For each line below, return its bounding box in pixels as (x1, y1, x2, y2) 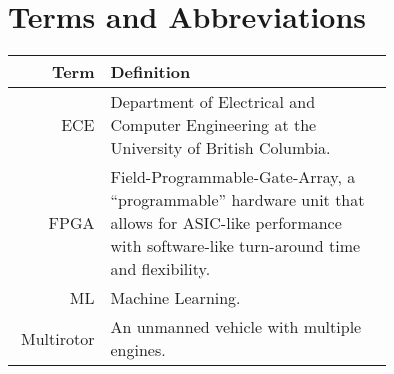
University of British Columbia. (110, 136, 331, 160)
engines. (110, 338, 166, 362)
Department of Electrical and (110, 90, 316, 114)
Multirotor (21, 326, 95, 350)
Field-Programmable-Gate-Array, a (110, 165, 356, 189)
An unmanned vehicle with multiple (110, 315, 362, 339)
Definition (110, 60, 191, 84)
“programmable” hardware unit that (110, 188, 365, 212)
